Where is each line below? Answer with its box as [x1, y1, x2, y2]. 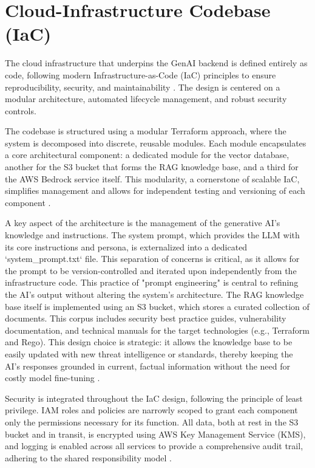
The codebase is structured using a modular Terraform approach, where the [5, 125, 286, 137]
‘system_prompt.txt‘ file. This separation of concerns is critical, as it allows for [5, 252, 300, 265]
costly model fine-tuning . [5, 371, 100, 384]
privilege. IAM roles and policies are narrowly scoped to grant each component [5, 404, 298, 416]
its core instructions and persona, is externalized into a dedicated [5, 240, 248, 253]
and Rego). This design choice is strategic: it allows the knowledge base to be [5, 336, 293, 348]
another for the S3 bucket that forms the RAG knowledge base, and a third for [5, 160, 299, 173]
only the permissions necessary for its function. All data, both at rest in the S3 [5, 415, 299, 428]
